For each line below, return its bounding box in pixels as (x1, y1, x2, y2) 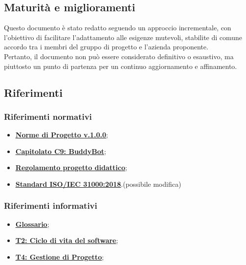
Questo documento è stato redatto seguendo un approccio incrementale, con (4, 22, 231, 33)
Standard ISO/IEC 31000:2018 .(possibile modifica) (15, 178, 181, 189)
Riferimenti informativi (4, 199, 97, 212)
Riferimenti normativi (4, 110, 92, 122)
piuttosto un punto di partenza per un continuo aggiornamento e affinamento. (4, 61, 237, 71)
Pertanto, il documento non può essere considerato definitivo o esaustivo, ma (4, 51, 234, 61)
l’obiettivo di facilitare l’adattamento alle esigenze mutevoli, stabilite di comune (4, 32, 243, 42)
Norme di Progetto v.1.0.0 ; (15, 130, 109, 140)
